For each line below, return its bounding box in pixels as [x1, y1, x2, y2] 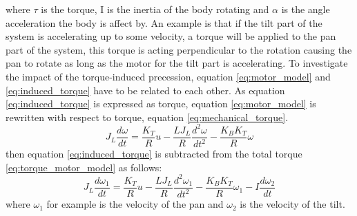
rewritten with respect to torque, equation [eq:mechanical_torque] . [6, 109, 289, 124]
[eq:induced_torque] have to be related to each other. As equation [6, 83, 285, 97]
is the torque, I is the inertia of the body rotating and [41, 2, 269, 16]
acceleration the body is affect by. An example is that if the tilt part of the [6, 15, 322, 30]
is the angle [281, 2, 330, 16]
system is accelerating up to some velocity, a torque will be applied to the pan [6, 29, 336, 43]
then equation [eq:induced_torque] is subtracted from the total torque [6, 147, 302, 161]
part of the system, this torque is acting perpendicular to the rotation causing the [6, 42, 352, 56]
